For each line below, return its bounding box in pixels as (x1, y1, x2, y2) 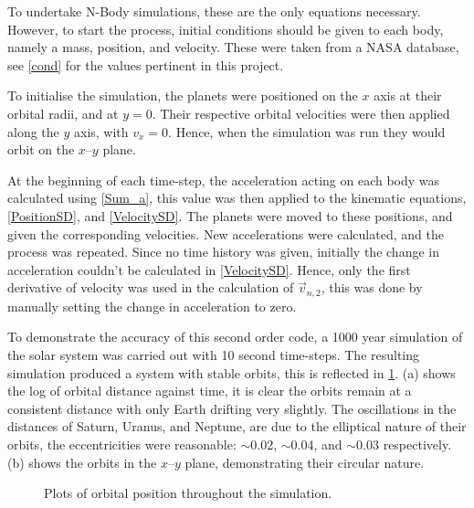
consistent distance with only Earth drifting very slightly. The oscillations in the (7, 398, 457, 418)
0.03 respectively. (356, 434, 452, 453)
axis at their (374, 86, 442, 105)
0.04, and (290, 434, 342, 453)
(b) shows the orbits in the (7, 452, 157, 471)
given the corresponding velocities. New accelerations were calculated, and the (7, 224, 444, 243)
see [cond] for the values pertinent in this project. (7, 55, 284, 74)
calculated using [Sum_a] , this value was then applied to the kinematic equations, (7, 188, 467, 207)
